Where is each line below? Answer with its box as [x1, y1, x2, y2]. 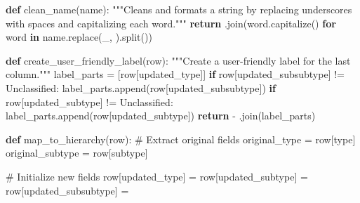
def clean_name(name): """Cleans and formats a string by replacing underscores [6, 2, 352, 16]
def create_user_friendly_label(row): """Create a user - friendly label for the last [6, 53, 351, 67]
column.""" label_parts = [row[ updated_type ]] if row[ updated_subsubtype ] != [6, 67, 345, 81]
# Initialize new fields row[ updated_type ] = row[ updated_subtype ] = [6, 169, 308, 183]
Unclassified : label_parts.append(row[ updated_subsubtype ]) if [6, 80, 276, 95]
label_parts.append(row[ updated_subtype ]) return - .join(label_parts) [6, 108, 316, 123]
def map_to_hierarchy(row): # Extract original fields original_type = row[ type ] [6, 131, 356, 146]
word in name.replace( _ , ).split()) [6, 30, 152, 44]
